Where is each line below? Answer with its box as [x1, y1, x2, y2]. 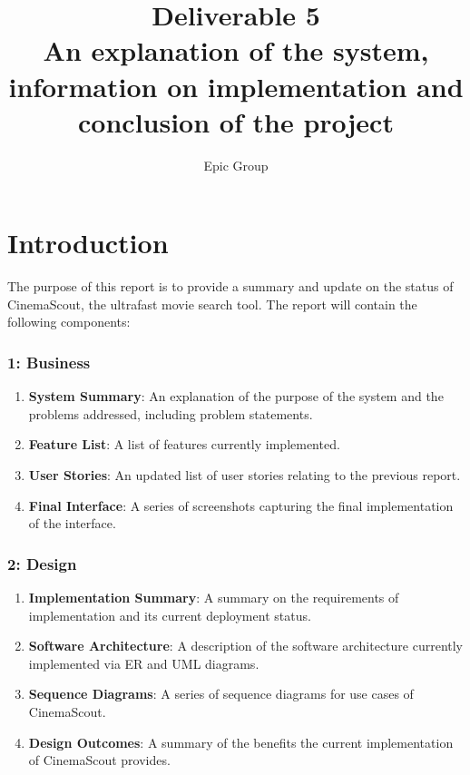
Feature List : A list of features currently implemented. [28, 435, 340, 454]
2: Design [7, 552, 77, 574]
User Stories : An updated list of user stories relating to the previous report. [28, 466, 461, 484]
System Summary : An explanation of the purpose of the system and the [28, 387, 444, 406]
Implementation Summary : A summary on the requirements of [28, 588, 399, 606]
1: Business [7, 350, 91, 373]
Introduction [7, 224, 169, 261]
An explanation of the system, [43, 32, 429, 69]
